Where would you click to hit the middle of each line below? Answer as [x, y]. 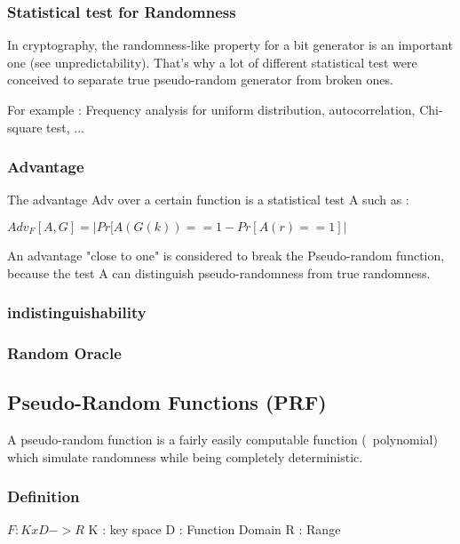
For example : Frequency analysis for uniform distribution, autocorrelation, [211, 109]
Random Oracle [64, 352]
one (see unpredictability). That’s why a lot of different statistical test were [212, 62]
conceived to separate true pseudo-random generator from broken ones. [200, 80]
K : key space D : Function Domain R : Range [214, 529]
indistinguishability [77, 312]
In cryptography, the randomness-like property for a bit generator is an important [230, 45]
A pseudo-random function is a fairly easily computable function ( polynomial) [222, 440]
